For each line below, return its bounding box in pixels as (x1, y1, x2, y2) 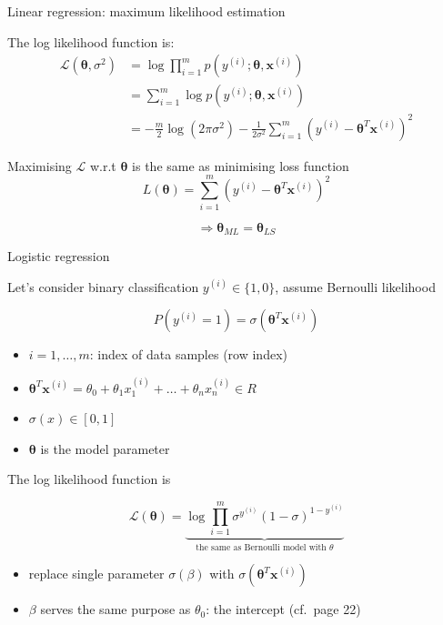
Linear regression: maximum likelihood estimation (7, 2, 286, 20)
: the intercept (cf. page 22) (206, 600, 361, 619)
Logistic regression (7, 246, 110, 265)
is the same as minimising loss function (132, 156, 349, 175)
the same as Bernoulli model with (196, 542, 327, 552)
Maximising (7, 156, 72, 175)
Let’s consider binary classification (7, 277, 199, 296)
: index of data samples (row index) (89, 345, 287, 364)
